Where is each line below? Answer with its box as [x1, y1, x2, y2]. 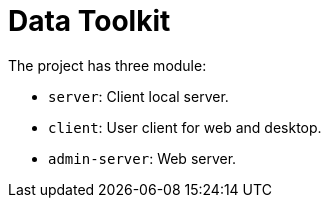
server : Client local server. [48, 87, 229, 105]
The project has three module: [8, 56, 207, 74]
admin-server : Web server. [48, 149, 237, 167]
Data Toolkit [8, 4, 171, 38]
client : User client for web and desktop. [48, 118, 322, 136]
